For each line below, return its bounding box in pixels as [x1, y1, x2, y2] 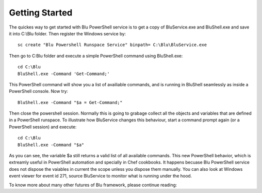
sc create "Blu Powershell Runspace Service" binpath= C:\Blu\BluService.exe [17, 42, 207, 48]
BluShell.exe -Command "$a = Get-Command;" [17, 100, 123, 105]
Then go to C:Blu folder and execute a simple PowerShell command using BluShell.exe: [9, 53, 183, 59]
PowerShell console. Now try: [9, 89, 68, 94]
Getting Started [9, 7, 73, 18]
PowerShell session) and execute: [9, 124, 77, 130]
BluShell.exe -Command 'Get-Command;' [17, 71, 110, 76]
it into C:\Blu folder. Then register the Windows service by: [9, 30, 126, 36]
